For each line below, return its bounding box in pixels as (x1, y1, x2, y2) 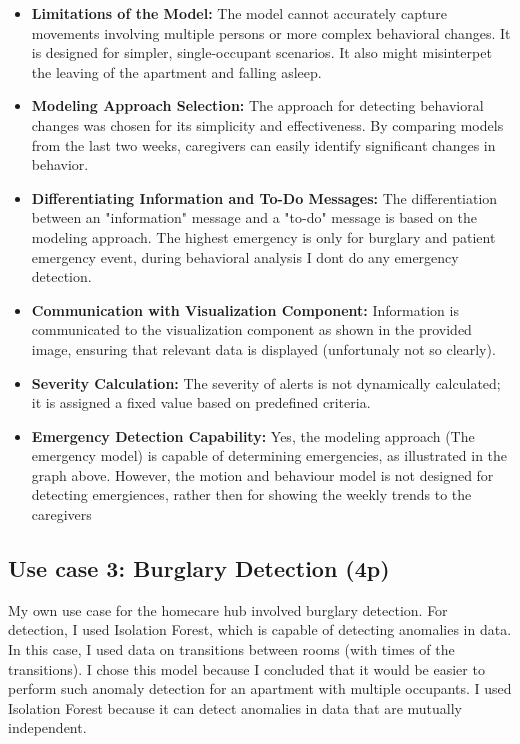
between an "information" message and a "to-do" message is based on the (31, 207, 478, 228)
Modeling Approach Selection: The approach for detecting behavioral (31, 95, 484, 116)
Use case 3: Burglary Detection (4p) (8, 553, 390, 584)
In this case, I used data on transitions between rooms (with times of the (8, 639, 455, 660)
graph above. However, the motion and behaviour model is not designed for (31, 464, 494, 485)
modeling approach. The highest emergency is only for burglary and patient (31, 226, 496, 247)
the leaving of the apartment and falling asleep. (31, 61, 322, 82)
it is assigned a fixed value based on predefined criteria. (31, 392, 371, 413)
